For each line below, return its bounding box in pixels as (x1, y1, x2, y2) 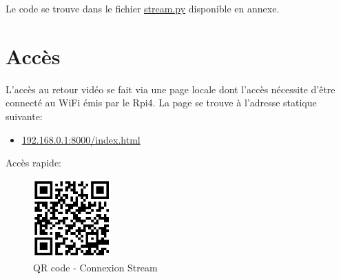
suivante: (6, 108, 43, 123)
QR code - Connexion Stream (33, 260, 158, 274)
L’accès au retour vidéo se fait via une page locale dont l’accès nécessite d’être (6, 81, 335, 96)
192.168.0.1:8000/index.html (21, 132, 141, 146)
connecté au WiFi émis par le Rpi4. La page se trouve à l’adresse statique (6, 95, 317, 110)
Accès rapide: (6, 155, 61, 170)
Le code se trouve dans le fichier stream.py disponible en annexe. (6, 1, 280, 15)
